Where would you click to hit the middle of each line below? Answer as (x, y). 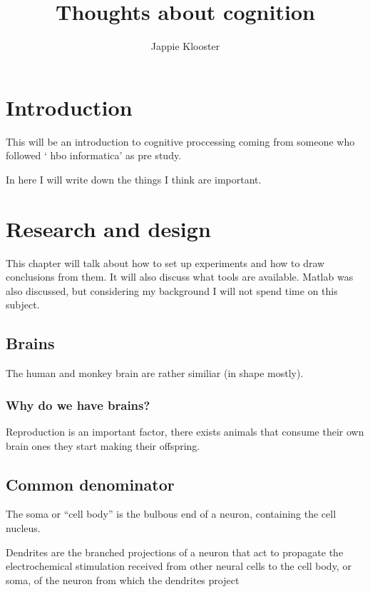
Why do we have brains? (78, 405)
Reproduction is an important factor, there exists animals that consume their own (185, 431)
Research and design (108, 228)
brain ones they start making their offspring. (103, 445)
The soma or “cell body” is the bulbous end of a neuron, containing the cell (171, 514)
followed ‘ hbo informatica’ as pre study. (94, 155)
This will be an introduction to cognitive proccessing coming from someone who (180, 141)
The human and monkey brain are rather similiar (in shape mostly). (155, 373)
